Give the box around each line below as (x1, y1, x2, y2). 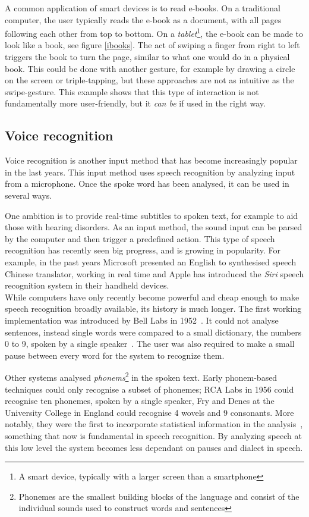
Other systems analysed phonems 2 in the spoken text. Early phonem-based (5, 369, 278, 383)
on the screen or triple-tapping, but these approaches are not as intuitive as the (5, 74, 294, 86)
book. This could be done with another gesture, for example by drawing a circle (5, 62, 295, 74)
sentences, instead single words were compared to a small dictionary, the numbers (5, 325, 302, 338)
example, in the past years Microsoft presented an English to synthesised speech (5, 255, 297, 268)
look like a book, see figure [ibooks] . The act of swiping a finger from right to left (5, 39, 300, 51)
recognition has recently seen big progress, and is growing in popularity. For (5, 244, 281, 256)
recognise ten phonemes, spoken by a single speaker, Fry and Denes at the (5, 394, 275, 407)
